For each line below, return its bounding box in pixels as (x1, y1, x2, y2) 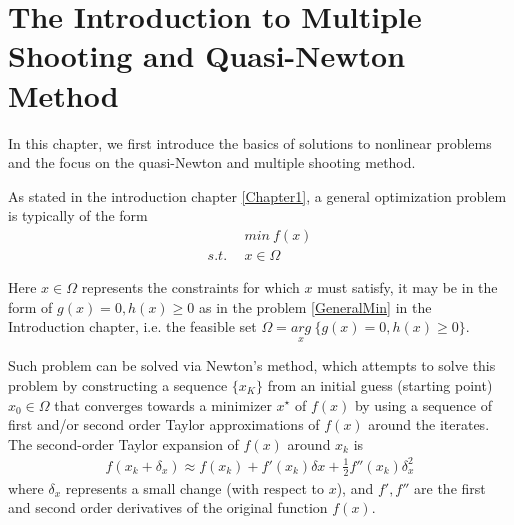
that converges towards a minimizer (54, 394, 272, 415)
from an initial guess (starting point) (267, 374, 493, 395)
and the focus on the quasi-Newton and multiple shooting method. (8, 152, 416, 173)
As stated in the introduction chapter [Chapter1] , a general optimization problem (8, 185, 507, 206)
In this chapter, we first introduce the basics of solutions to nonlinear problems (8, 132, 492, 153)
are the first (414, 477, 486, 498)
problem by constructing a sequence (8, 374, 228, 395)
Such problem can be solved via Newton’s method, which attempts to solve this (8, 355, 496, 376)
